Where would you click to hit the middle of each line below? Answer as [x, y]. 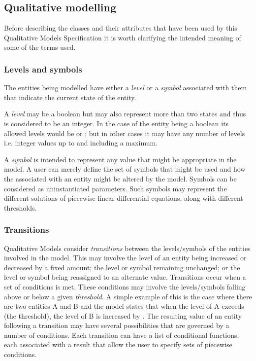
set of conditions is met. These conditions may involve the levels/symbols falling [125, 286]
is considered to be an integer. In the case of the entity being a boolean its [116, 123]
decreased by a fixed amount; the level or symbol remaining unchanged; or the [122, 267]
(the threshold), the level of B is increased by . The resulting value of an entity [123, 315]
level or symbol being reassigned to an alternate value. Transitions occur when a [125, 277]
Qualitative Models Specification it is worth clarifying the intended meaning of [123, 37]
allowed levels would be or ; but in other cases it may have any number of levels [125, 133]
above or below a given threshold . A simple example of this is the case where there [128, 296]
